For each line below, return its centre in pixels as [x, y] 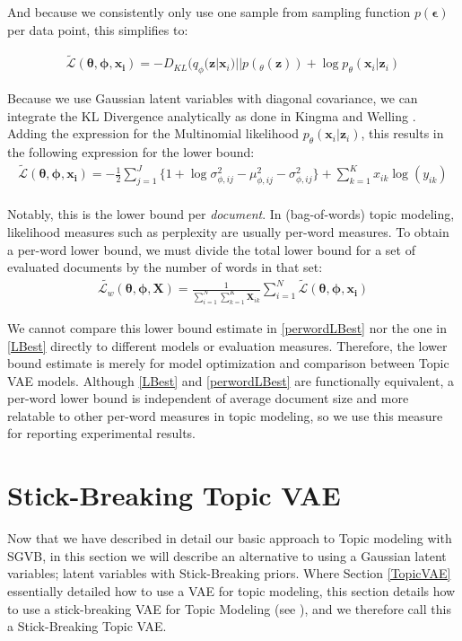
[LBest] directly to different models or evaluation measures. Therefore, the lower [227, 345]
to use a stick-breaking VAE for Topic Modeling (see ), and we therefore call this [229, 608]
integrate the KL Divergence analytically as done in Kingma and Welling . [212, 115]
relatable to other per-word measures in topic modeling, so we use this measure [225, 415]
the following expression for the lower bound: [131, 152]
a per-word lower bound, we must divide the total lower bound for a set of [211, 249]
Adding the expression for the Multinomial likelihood [153, 133]
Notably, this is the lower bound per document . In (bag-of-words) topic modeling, [231, 214]
